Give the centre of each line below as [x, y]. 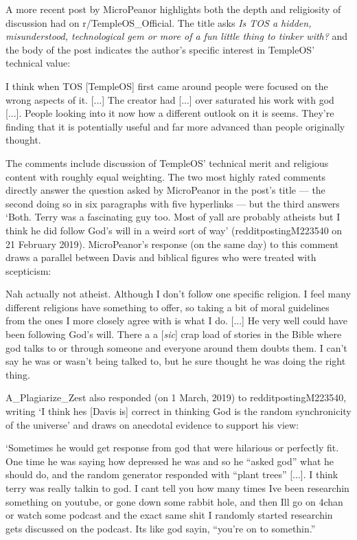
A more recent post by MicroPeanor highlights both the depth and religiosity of [173, 9]
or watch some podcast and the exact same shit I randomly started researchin [169, 515]
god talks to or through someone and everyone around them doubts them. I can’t [176, 347]
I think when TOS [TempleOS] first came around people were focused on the [167, 86]
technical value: [38, 63]
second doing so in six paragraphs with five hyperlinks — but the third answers [173, 203]
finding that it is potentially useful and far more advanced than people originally [175, 126]
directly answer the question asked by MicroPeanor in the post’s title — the [165, 190]
